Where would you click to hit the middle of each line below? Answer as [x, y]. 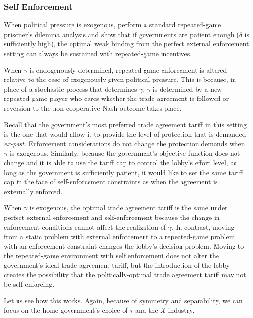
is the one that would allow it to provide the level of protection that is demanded [125, 134]
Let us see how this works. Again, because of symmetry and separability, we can [123, 300]
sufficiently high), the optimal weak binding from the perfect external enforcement [126, 44]
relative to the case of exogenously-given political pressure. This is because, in [120, 79]
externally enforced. [33, 191]
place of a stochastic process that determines [71, 89]
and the [146, 310]
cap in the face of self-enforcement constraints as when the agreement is [111, 182]
